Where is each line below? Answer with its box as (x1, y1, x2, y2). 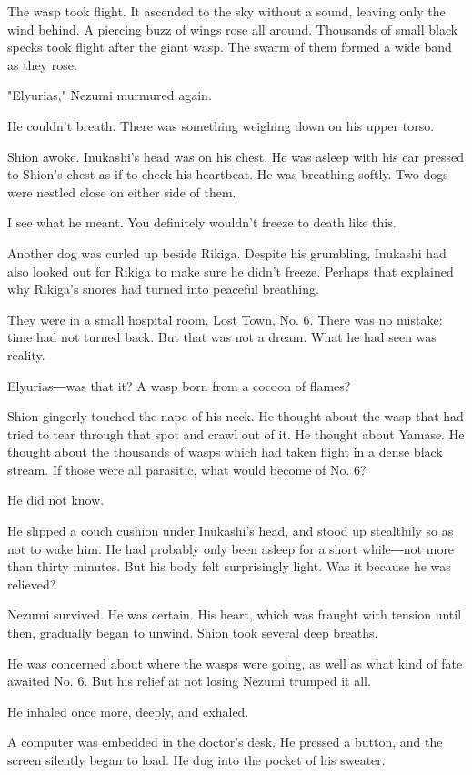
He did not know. (7, 490, 105, 509)
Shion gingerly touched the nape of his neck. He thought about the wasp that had (7, 407, 464, 426)
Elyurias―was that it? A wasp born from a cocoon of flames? (7, 376, 351, 395)
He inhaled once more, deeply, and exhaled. (7, 701, 249, 720)
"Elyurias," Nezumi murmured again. (7, 86, 212, 105)
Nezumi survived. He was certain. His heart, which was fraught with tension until (7, 605, 462, 624)
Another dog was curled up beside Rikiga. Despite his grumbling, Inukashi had (7, 243, 447, 262)
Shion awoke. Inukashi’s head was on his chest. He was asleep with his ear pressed (7, 146, 465, 166)
